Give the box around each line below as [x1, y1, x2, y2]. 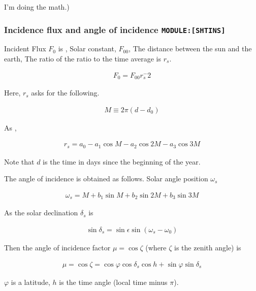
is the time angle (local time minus [59, 276, 168, 287]
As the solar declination [4, 207, 78, 218]
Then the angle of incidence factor [4, 242, 111, 253]
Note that [4, 156, 35, 167]
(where [145, 242, 167, 253]
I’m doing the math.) [4, 2, 70, 12]
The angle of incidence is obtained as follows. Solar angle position [4, 173, 208, 184]
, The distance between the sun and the [129, 43, 252, 54]
